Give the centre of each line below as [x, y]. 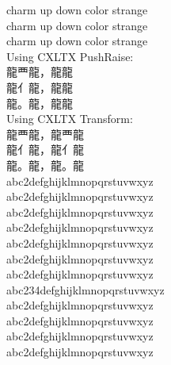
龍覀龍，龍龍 [40, 72]
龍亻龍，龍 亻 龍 [45, 150]
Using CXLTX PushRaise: [70, 56]
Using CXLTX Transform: [70, 119]
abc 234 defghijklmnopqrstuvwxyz [85, 289]
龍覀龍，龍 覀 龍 [45, 134]
